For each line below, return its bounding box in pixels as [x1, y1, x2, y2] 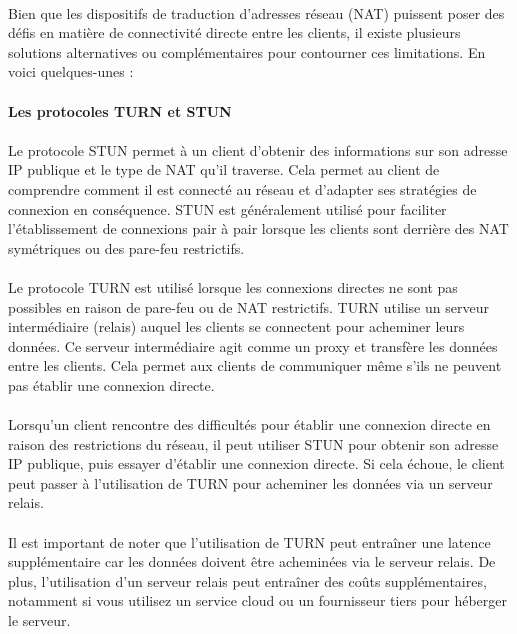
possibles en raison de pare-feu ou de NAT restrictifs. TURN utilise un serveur [8, 296, 489, 317]
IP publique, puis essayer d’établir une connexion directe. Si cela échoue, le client [8, 453, 505, 474]
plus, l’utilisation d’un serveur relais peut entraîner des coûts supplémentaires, [8, 570, 487, 591]
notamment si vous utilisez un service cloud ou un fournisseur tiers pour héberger [8, 590, 507, 611]
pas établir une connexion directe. [8, 374, 215, 395]
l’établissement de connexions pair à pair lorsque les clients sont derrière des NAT [8, 218, 509, 239]
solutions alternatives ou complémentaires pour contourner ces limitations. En [8, 41, 486, 62]
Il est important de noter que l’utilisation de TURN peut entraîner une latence [8, 531, 491, 552]
